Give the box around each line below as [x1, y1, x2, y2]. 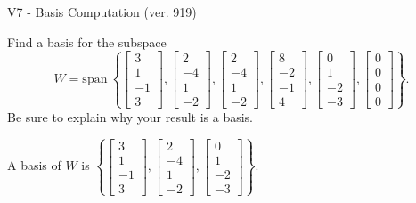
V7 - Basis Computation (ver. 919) [7, 3, 197, 20]
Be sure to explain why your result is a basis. [7, 107, 254, 126]
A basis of [7, 156, 61, 175]
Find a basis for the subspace [7, 32, 167, 51]
